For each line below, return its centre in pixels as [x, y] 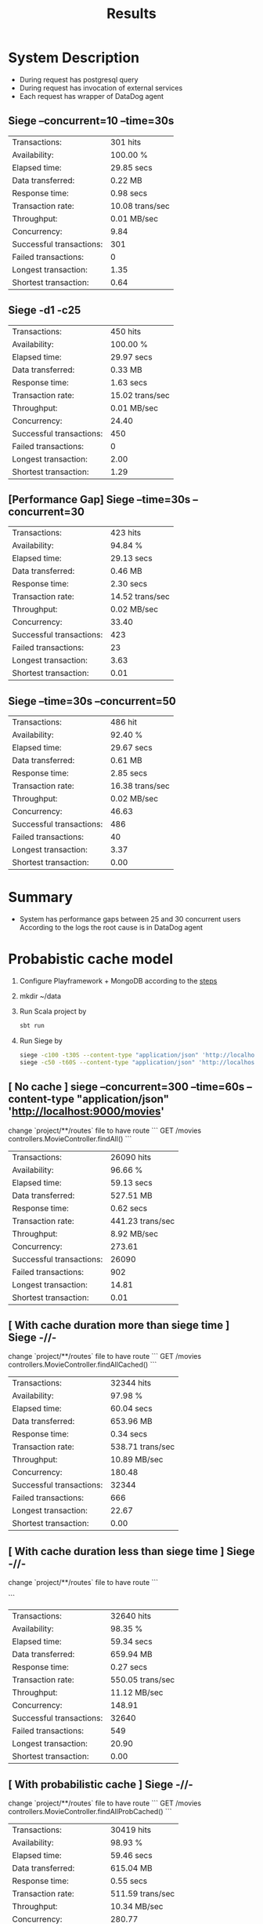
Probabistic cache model [91, 959]
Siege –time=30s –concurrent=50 [92, 701]
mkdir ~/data [40, 996]
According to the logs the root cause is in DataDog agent [111, 928]
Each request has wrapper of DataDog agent [92, 96]
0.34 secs [129, 1434]
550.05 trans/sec [142, 1680]
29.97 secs [131, 356]
